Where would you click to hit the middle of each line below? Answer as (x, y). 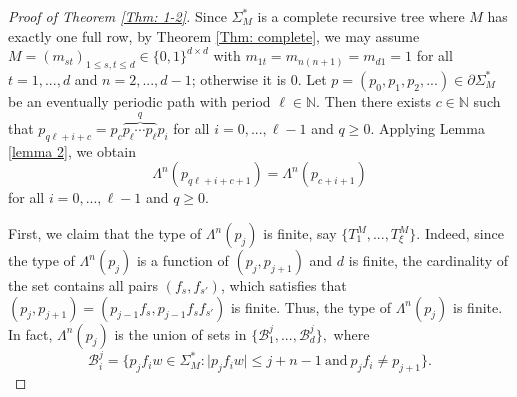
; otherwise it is (239, 78)
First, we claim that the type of (105, 233)
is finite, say (300, 233)
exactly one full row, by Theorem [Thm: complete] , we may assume (214, 35)
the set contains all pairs (83, 285)
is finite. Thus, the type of (310, 306)
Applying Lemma (431, 128)
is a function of (182, 260)
